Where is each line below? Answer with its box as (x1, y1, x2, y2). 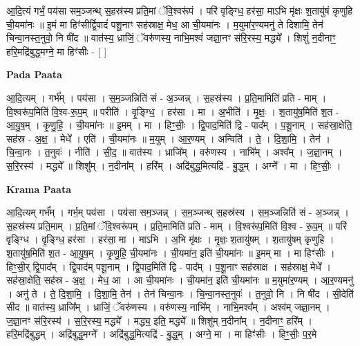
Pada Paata (6, 67, 62, 82)
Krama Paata (6, 181, 71, 196)
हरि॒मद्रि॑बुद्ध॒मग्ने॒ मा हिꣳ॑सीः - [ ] (6, 44, 107, 58)
